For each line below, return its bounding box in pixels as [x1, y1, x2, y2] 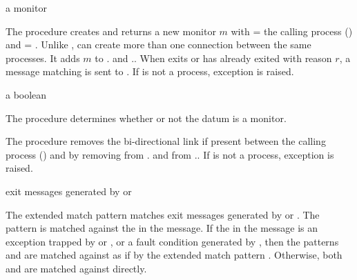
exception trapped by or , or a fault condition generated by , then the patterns [6, 234, 339, 248]
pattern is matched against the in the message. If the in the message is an [6, 221, 318, 235]
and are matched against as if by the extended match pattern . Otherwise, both [6, 248, 342, 262]
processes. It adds [6, 50, 80, 65]
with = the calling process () [231, 23, 353, 38]
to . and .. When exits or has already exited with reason [95, 50, 332, 65]
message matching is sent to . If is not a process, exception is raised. [6, 64, 294, 79]
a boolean [6, 87, 47, 101]
